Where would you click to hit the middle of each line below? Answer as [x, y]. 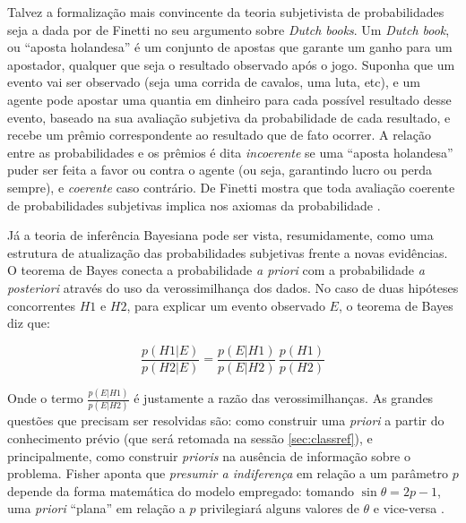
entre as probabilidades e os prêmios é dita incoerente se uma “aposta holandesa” [230, 152]
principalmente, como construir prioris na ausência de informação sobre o [209, 455]
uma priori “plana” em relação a [96, 508]
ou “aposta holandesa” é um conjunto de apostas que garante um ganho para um [230, 47]
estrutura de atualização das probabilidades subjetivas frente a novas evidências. [228, 252]
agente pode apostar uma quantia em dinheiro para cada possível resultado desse [229, 99]
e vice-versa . [409, 508]
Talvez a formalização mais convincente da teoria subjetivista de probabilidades [226, 12]
